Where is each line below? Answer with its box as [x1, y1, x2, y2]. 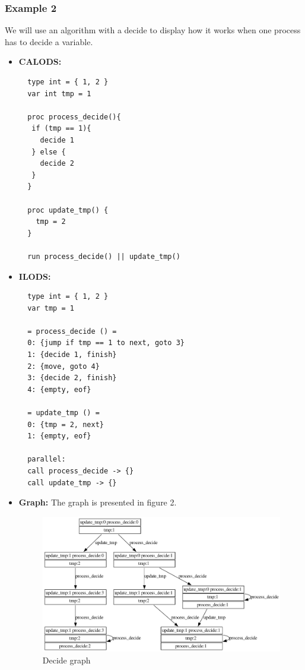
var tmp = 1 [27, 304, 74, 312]
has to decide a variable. [5, 35, 93, 48]
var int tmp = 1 [27, 89, 91, 98]
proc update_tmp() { [27, 206, 109, 214]
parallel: [27, 455, 66, 464]
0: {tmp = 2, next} [27, 420, 104, 429]
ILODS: [18, 270, 51, 282]
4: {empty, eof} [27, 385, 91, 394]
